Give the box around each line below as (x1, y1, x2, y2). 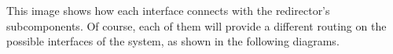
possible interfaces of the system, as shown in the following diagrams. (6, 33, 340, 49)
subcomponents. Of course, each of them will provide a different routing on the (6, 17, 387, 34)
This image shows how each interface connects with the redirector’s (6, 2, 330, 18)
